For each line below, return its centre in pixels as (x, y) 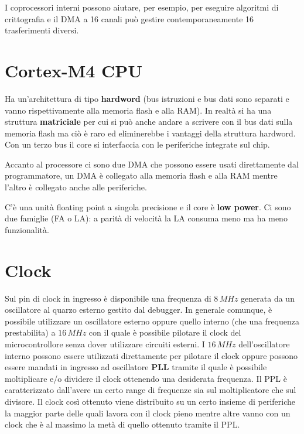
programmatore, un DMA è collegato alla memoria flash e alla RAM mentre (141, 175)
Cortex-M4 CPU (74, 70)
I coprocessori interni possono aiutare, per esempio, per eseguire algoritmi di (142, 7)
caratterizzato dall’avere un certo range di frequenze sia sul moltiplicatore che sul (151, 390)
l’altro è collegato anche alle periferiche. (76, 187)
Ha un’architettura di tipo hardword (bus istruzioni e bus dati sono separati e (147, 98)
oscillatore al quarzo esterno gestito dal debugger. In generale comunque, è (139, 310)
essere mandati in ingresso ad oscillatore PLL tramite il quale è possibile (136, 367)
